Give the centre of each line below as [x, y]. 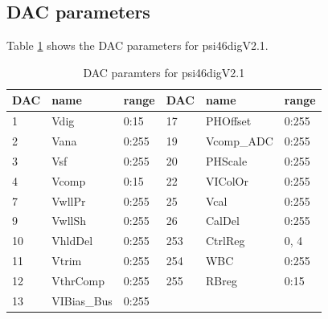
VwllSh [69, 221]
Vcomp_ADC [239, 141]
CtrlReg [225, 241]
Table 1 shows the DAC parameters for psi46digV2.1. [137, 45]
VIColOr [227, 180]
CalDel [222, 221]
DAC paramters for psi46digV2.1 [164, 72]
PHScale [226, 160]
